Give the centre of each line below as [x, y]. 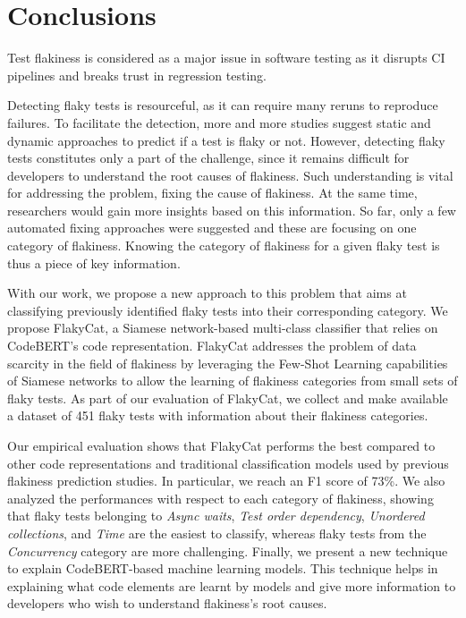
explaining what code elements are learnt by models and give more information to [232, 585]
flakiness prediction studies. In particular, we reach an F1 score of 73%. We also [226, 481]
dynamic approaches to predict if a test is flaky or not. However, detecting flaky [226, 140]
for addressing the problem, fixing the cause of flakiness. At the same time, [212, 193]
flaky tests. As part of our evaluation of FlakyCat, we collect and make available [228, 398]
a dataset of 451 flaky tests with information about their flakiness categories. [218, 415]
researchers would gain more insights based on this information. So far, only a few [232, 210]
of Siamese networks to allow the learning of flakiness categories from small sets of [233, 381]
